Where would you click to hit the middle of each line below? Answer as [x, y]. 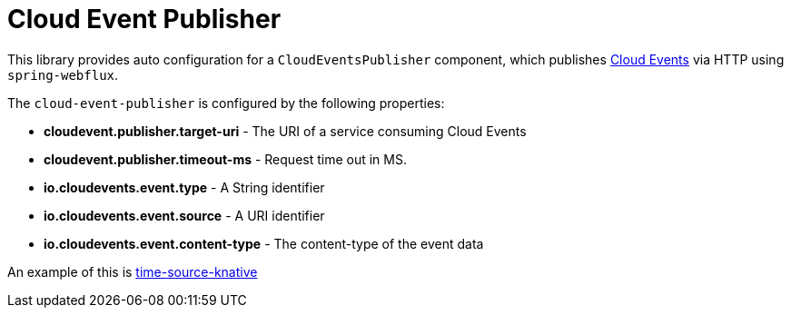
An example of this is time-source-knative [133, 271]
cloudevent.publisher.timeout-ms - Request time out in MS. [225, 159]
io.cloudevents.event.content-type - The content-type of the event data [264, 243]
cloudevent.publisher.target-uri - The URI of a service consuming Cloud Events [285, 131]
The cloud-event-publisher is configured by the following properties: [226, 103]
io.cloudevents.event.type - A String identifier [184, 187]
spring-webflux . [63, 74]
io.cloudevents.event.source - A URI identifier [184, 215]
